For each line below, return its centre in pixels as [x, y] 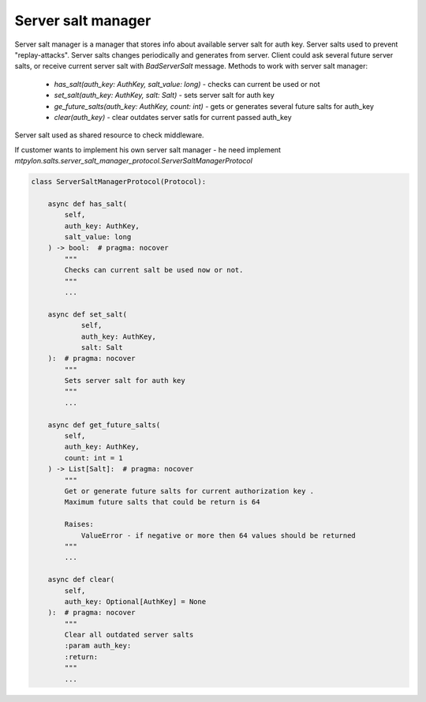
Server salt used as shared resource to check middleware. [109, 135]
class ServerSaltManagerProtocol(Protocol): [119, 182]
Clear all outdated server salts [129, 635]
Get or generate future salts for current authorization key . [189, 491]
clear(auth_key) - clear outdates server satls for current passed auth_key [173, 117]
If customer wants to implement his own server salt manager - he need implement [148, 149]
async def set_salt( [88, 314]
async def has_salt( [88, 204]
